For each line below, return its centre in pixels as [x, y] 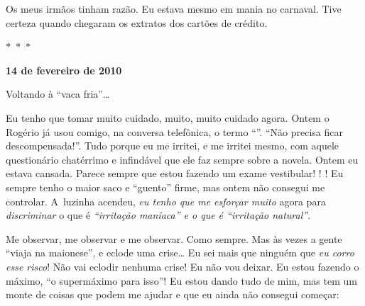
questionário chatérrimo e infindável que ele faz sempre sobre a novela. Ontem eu [182, 159]
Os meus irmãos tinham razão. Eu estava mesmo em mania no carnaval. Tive [174, 8]
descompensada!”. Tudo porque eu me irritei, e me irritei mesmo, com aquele [172, 146]
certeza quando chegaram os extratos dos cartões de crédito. [137, 22]
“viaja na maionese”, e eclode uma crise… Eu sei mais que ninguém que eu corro [180, 253]
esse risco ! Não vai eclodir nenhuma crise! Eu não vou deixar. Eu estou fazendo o [182, 266]
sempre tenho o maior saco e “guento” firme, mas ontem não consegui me [165, 187]
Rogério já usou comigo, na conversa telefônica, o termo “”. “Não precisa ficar [175, 131]
